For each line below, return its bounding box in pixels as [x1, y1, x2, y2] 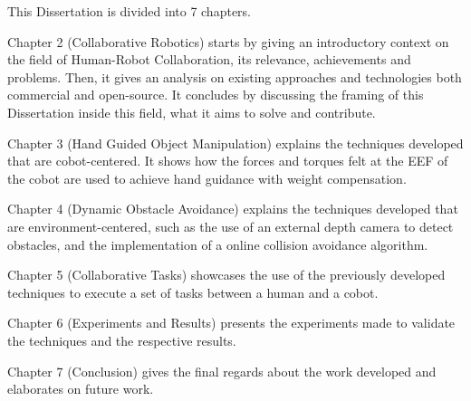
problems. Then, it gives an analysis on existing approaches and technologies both [7, 67, 462, 86]
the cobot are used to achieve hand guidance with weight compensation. [7, 168, 407, 187]
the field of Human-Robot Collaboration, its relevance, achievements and [7, 50, 411, 69]
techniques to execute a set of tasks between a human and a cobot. [7, 282, 379, 301]
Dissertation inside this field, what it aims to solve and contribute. [7, 102, 376, 121]
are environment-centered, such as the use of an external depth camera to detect [7, 216, 454, 235]
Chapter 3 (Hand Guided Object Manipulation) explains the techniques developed [7, 133, 464, 152]
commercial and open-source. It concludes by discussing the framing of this [7, 85, 424, 104]
